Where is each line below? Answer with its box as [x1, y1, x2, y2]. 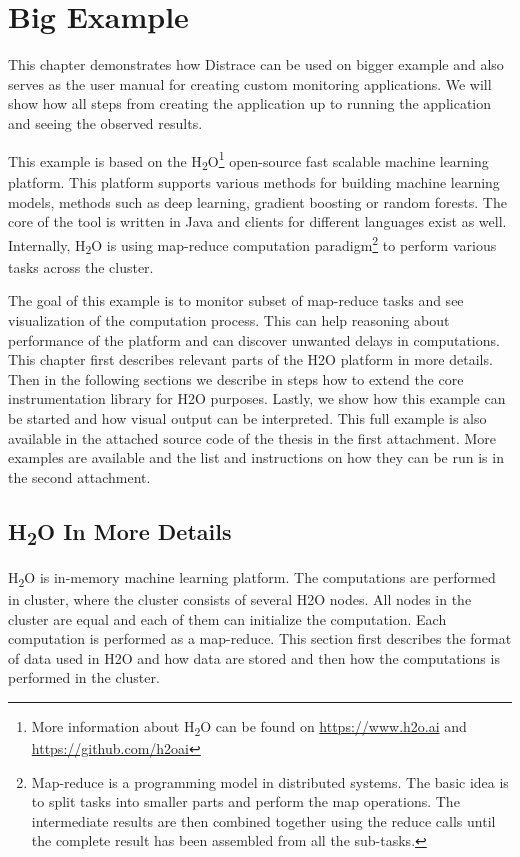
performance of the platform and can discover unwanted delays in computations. [8, 329, 500, 350]
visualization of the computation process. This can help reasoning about [8, 310, 450, 331]
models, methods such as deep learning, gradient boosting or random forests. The [8, 191, 507, 212]
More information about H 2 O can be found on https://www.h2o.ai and [31, 715, 467, 739]
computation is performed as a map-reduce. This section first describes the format [8, 628, 512, 649]
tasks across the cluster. [8, 256, 154, 277]
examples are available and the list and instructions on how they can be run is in [8, 447, 504, 468]
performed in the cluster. [8, 667, 160, 688]
